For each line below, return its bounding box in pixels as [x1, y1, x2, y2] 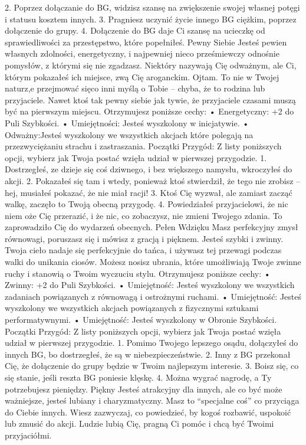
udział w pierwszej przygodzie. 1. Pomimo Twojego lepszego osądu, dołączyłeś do [5, 336, 298, 349]
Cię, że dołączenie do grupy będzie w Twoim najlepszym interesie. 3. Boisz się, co [5, 359, 299, 372]
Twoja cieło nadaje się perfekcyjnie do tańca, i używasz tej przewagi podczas [5, 244, 282, 256]
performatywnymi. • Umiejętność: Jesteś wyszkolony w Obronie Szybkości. [5, 313, 277, 326]
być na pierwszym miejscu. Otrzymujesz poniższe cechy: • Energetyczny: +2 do [5, 105, 294, 117]
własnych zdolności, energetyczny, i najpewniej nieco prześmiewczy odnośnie [5, 47, 279, 60]
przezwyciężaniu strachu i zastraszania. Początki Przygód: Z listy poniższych [5, 140, 282, 152]
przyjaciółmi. [5, 428, 52, 441]
